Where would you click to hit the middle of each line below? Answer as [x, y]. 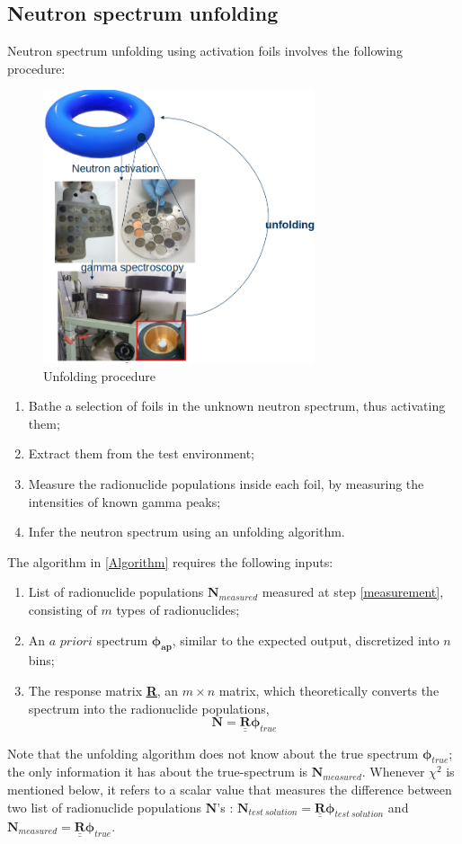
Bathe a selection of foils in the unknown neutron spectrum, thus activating [237, 406]
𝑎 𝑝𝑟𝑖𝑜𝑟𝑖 [71, 641]
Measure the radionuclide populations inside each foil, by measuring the [226, 484]
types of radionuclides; [178, 609]
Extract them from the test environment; [142, 453]
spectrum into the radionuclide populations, [149, 708]
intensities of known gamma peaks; [124, 501]
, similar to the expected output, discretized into [306, 640]
